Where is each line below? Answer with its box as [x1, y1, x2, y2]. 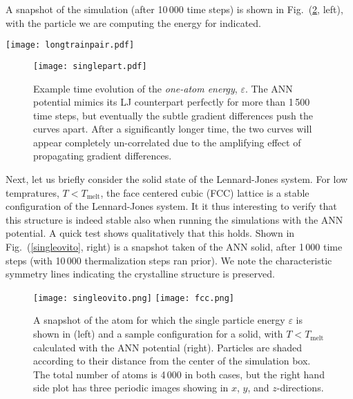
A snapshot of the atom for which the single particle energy [33, 313, 285, 327]
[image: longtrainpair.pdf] [6, 40, 135, 50]
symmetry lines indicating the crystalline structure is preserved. [6, 266, 275, 281]
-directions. [276, 380, 324, 395]
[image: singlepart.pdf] [33, 61, 147, 71]
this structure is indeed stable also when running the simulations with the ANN [6, 212, 343, 226]
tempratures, [6, 185, 59, 199]
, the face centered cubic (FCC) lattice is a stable [100, 185, 309, 199]
